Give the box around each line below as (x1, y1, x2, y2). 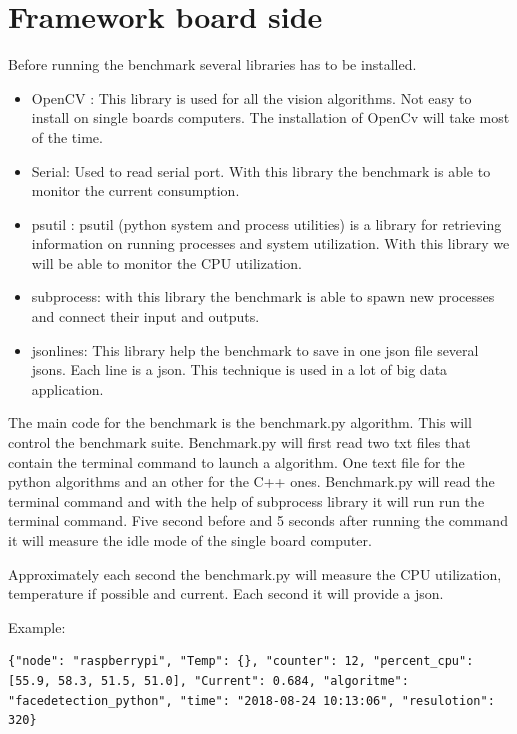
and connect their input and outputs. (31, 306, 260, 327)
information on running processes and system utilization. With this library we (31, 233, 510, 254)
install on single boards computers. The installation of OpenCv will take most (31, 107, 510, 128)
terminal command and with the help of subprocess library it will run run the (8, 490, 485, 511)
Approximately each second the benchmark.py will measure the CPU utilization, (8, 563, 502, 584)
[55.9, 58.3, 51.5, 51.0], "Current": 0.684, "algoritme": (8, 673, 409, 688)
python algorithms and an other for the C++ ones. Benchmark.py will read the (8, 471, 495, 492)
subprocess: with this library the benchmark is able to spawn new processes (31, 286, 495, 307)
